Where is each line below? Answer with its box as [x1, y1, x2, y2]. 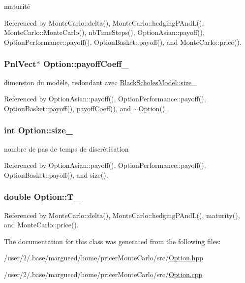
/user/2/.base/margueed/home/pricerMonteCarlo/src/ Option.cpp [4, 269, 203, 279]
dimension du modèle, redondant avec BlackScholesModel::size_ [4, 77, 197, 87]
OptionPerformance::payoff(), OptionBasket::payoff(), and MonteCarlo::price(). [4, 36, 242, 47]
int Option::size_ [4, 124, 73, 136]
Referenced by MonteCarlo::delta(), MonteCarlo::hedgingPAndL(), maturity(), [4, 210, 240, 220]
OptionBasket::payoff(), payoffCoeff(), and [4, 103, 131, 113]
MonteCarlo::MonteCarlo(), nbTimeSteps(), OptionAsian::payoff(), [4, 27, 205, 37]
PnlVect [4, 58, 36, 70]
